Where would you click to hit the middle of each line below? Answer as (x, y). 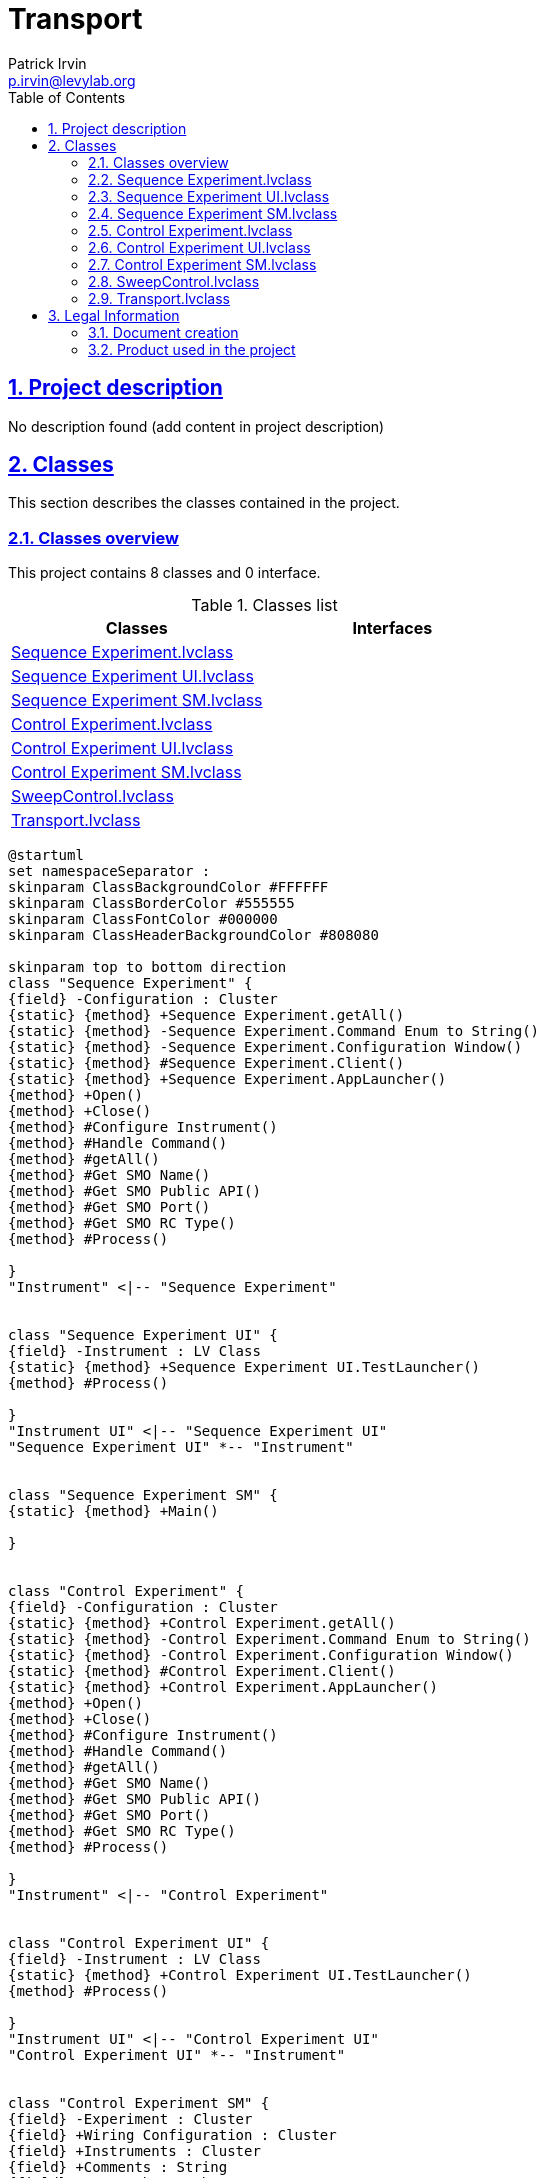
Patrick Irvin (47, 63)
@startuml (46, 855)
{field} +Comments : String (118, 2167)
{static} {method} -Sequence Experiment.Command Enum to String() (274, 1031)
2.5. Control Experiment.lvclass (190, 230)
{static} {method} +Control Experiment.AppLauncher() (223, 1687)
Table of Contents (67, 97)
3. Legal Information (114, 315)
